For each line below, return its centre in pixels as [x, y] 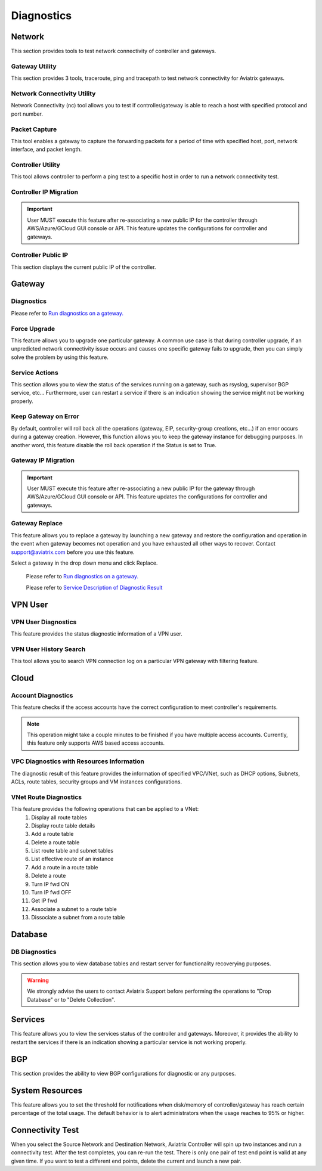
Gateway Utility [34, 66]
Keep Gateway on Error [45, 416]
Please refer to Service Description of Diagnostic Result [94, 587]
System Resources [47, 1090]
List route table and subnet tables [72, 851]
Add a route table [52, 834]
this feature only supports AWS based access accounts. [96, 743]
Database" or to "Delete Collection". [71, 999]
